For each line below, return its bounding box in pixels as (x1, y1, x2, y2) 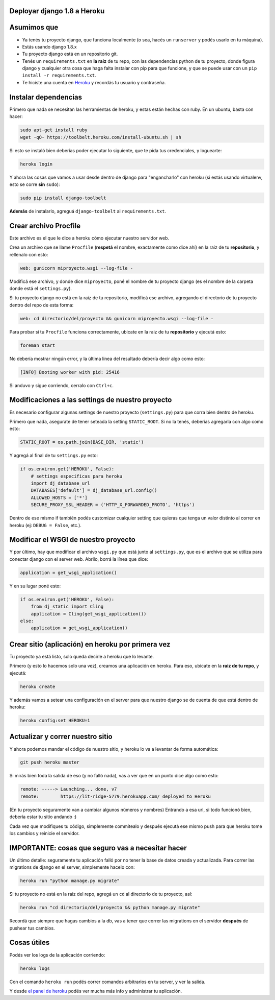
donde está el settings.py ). (9, 285, 72, 291)
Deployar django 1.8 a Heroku (9, 7, 105, 15)
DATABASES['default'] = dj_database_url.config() (31, 488, 157, 493)
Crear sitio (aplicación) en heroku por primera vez (9, 640, 171, 649)
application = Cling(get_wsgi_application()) (31, 611, 147, 616)
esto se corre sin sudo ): (9, 181, 60, 187)
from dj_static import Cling (31, 604, 104, 610)
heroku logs (20, 965, 50, 971)
